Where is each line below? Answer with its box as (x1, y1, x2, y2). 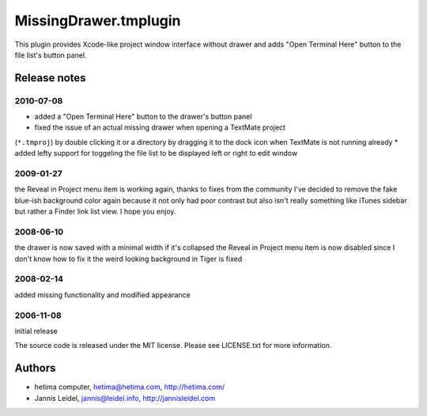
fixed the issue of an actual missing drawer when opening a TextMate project (34, 123, 286, 132)
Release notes (14, 71, 86, 85)
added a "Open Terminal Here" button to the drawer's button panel (34, 112, 252, 122)
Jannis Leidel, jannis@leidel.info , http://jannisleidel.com (34, 393, 216, 403)
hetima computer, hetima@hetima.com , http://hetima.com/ (34, 382, 225, 391)
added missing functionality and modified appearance (14, 289, 191, 300)
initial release (14, 327, 59, 335)
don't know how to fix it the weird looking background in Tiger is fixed (14, 254, 243, 263)
